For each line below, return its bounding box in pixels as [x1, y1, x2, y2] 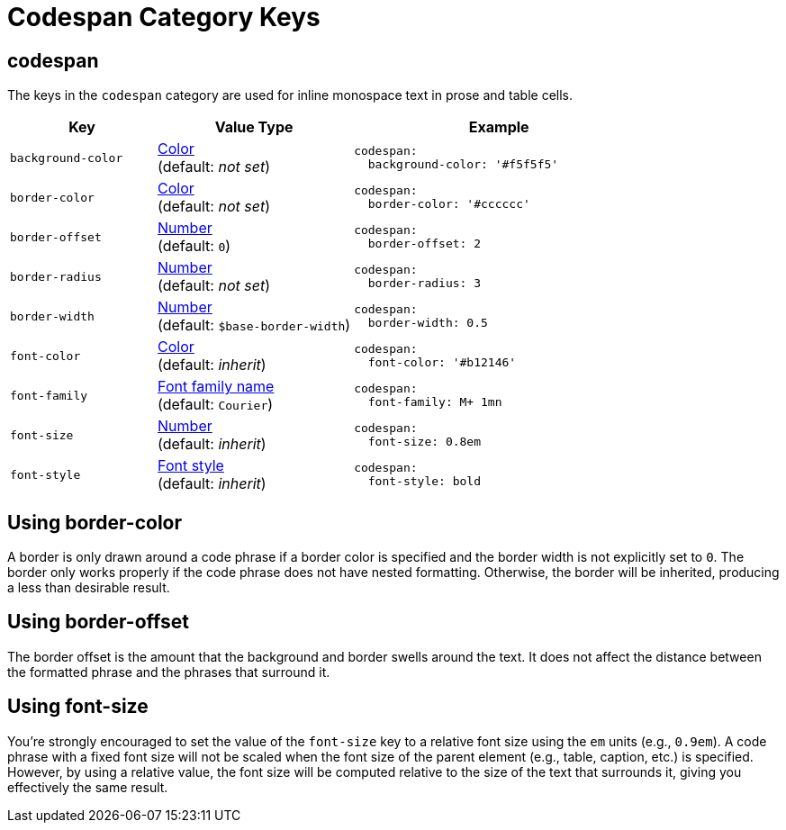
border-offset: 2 [367, 237, 482, 251]
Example [468, 118, 529, 137]
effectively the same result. [7, 779, 168, 795]
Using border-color [7, 510, 183, 534]
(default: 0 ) [158, 237, 231, 256]
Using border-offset [7, 610, 189, 634]
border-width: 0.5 [367, 316, 488, 330]
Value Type [214, 118, 294, 137]
